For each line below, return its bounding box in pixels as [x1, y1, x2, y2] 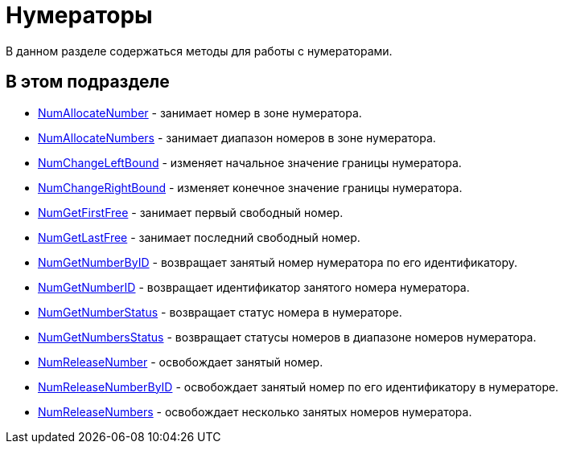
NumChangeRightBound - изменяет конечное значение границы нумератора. [38, 180, 463, 194]
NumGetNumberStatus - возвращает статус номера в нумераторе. [38, 305, 402, 319]
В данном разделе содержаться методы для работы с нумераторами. [6, 43, 393, 58]
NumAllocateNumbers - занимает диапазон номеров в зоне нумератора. [38, 130, 436, 145]
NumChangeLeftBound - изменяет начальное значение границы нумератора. [38, 155, 462, 170]
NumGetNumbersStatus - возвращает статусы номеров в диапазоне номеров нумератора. [38, 329, 537, 344]
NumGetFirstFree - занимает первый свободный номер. [38, 205, 344, 219]
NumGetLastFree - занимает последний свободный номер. [38, 230, 360, 244]
